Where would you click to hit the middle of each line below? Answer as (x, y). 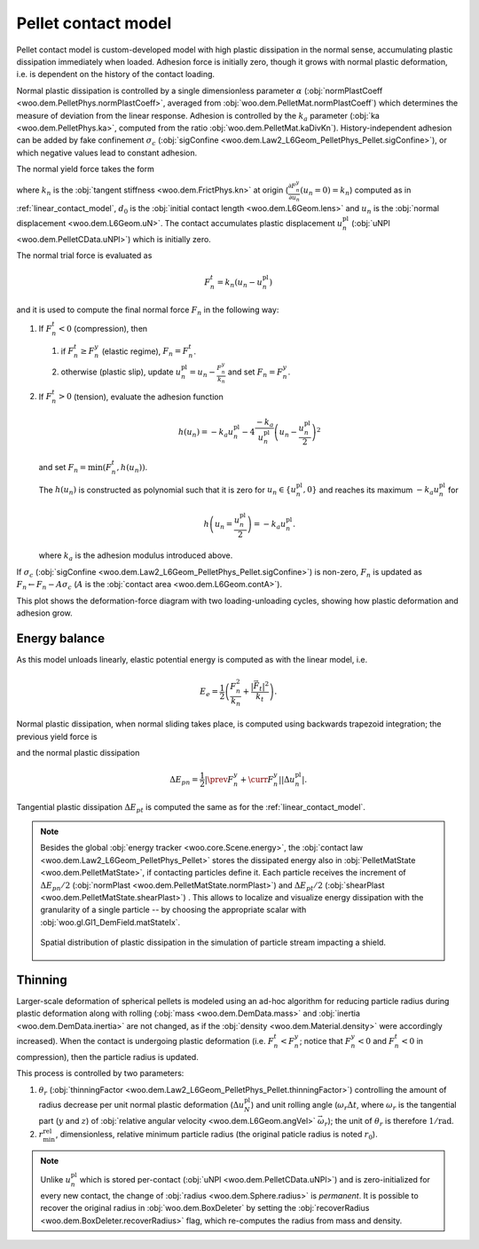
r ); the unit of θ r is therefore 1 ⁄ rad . (389, 1122)
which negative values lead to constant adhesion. (107, 153)
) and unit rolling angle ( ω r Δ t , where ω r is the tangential (353, 1106)
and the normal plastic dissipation (78, 753)
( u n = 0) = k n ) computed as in (356, 191)
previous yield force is (57, 736)
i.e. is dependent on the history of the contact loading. (116, 75)
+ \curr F (257, 779)
